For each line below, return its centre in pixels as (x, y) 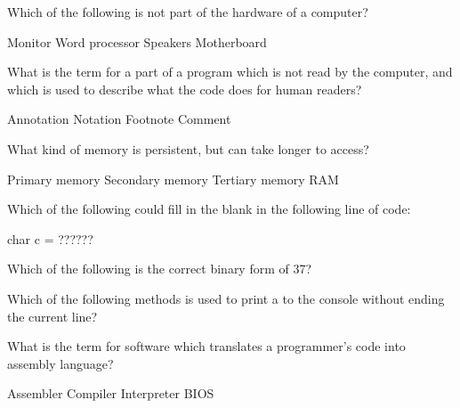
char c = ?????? (50, 238)
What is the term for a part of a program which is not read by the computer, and (230, 72)
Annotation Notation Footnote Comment (119, 119)
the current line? (52, 316)
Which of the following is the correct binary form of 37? (160, 269)
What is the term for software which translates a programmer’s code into (206, 346)
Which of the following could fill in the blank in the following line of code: (209, 209)
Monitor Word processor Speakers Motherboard (137, 41)
